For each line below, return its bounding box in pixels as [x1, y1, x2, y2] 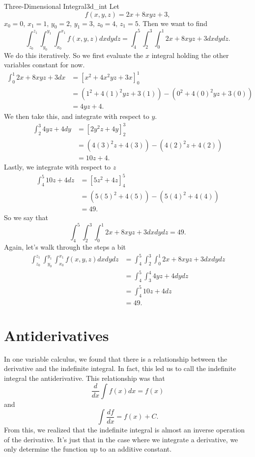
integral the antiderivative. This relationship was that [4, 372, 165, 383]
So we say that [4, 212, 48, 223]
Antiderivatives [4, 325, 109, 345]
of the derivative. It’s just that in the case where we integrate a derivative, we [4, 434, 238, 444]
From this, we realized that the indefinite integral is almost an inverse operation [4, 425, 245, 435]
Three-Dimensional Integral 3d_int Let [4, 1, 120, 11]
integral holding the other [151, 50, 229, 60]
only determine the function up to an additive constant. [4, 444, 172, 454]
